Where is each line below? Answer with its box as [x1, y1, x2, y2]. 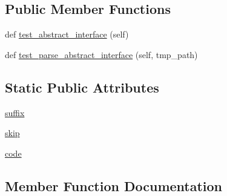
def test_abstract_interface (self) [5, 28, 129, 41]
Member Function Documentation [5, 176, 223, 195]
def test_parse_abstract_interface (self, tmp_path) [5, 48, 198, 60]
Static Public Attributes [5, 77, 159, 96]
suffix [5, 106, 25, 119]
